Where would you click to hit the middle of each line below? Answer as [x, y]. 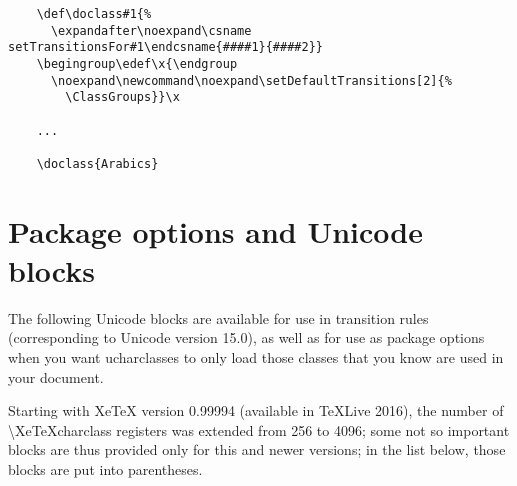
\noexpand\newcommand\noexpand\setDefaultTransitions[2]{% [251, 80]
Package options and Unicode [215, 230]
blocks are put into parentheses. [105, 469]
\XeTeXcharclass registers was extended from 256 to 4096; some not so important [259, 429]
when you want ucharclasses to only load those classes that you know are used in [256, 357]
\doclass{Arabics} [97, 163]
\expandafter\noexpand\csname [151, 30]
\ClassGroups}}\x [122, 97]
